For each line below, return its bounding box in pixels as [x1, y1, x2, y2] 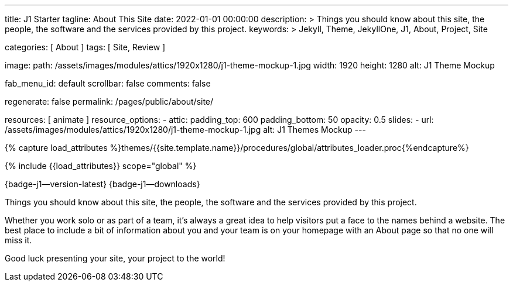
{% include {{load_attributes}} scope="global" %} [5, 161, 197, 171]
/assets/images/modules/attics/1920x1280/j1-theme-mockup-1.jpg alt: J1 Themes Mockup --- [5, 125, 366, 135]
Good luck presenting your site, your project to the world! [5, 253, 225, 263]
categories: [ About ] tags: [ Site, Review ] [5, 42, 166, 52]
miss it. [5, 235, 32, 245]
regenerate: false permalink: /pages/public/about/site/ [5, 97, 214, 106]
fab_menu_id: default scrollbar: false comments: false [5, 78, 211, 88]
